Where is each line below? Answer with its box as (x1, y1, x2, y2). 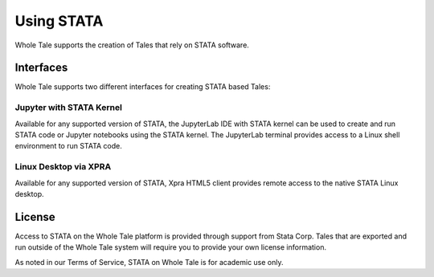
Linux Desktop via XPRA (14, 161, 112, 173)
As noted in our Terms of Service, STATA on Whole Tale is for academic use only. (14, 257, 285, 267)
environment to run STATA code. (14, 141, 122, 151)
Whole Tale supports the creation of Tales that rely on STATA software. (14, 40, 249, 50)
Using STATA (14, 12, 104, 30)
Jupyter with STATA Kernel (14, 102, 122, 113)
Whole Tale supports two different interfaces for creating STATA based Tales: (14, 82, 271, 92)
